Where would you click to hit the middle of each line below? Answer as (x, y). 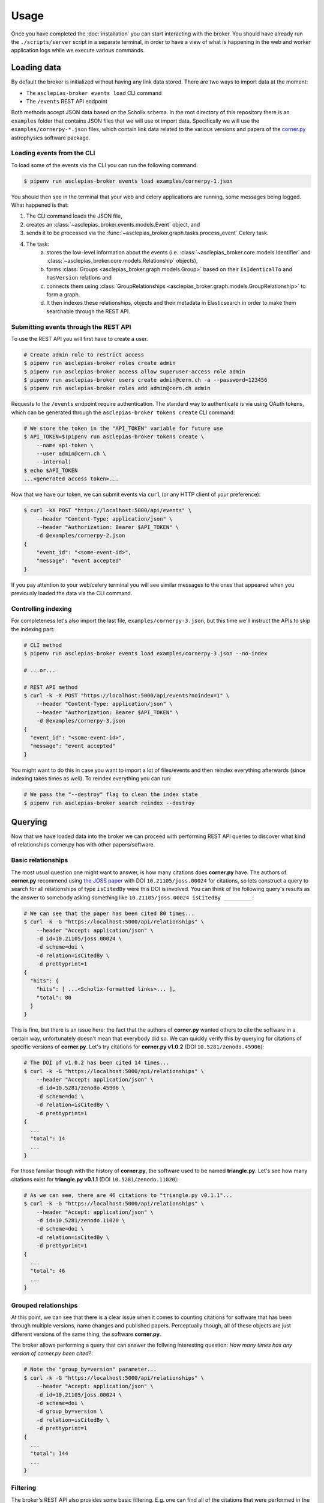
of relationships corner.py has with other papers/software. (83, 845)
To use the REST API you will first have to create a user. (79, 338)
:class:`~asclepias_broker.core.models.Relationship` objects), (122, 261)
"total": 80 (54, 997)
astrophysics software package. (51, 138)
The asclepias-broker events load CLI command (94, 93)
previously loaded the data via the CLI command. (72, 593)
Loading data (36, 68)
